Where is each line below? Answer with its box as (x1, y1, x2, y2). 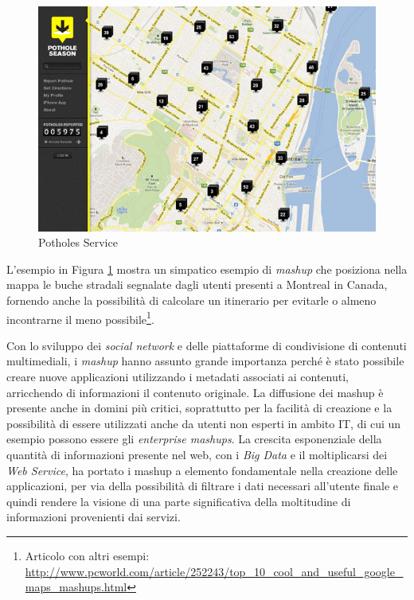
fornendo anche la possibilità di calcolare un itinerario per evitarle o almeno (6, 292, 377, 309)
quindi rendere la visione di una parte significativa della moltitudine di (6, 493, 351, 509)
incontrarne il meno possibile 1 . (6, 308, 154, 327)
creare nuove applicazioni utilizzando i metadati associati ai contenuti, (6, 368, 349, 385)
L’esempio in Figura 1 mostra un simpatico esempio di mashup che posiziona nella (6, 260, 408, 277)
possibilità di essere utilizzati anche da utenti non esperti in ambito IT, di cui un (6, 415, 401, 431)
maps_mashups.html (25, 579, 127, 595)
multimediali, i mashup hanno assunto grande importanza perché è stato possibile (6, 353, 404, 369)
